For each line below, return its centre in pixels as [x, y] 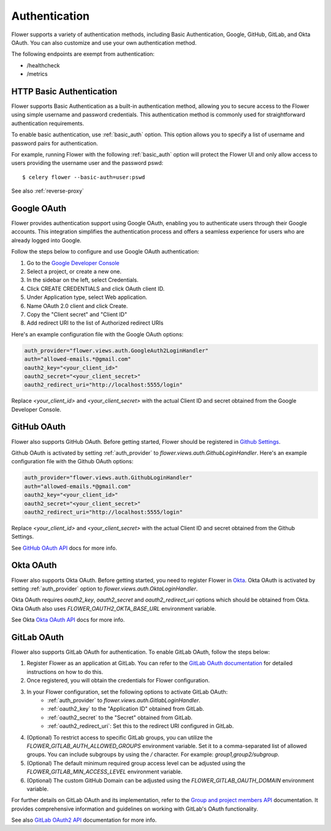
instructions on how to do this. [65, 671]
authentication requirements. [48, 123]
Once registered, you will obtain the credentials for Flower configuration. [118, 681]
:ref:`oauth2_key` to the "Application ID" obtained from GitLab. [126, 709]
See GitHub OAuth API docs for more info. [64, 548]
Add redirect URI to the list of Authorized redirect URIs [95, 323]
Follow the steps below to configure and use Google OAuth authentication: [105, 252]
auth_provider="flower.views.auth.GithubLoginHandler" [108, 478]
